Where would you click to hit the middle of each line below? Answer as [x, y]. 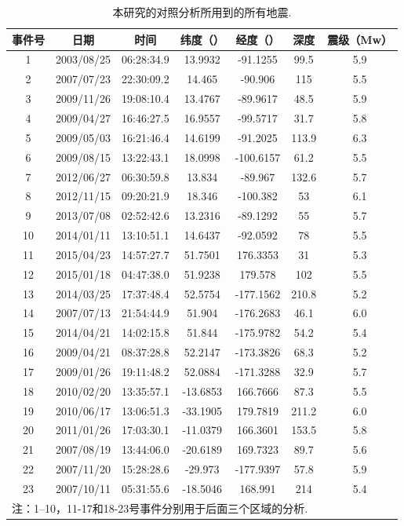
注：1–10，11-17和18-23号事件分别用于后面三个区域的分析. [160, 508]
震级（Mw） [360, 39]
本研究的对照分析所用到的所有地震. [202, 12]
